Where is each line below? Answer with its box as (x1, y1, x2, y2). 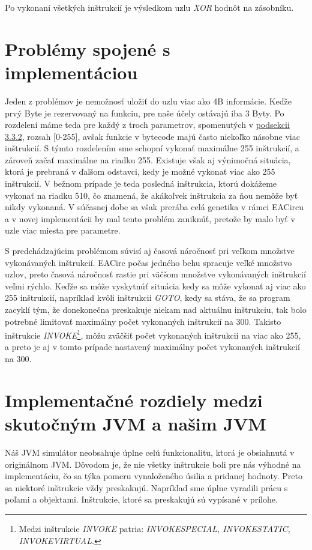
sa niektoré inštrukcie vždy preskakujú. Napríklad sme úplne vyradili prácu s (5, 481, 288, 494)
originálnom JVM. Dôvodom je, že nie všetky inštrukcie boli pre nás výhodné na (5, 458, 301, 470)
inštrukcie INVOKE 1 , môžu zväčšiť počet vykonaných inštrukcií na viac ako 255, (5, 327, 301, 341)
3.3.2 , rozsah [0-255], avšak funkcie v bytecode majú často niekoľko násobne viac (5, 130, 300, 142)
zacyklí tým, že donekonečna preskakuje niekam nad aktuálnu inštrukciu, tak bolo (5, 303, 307, 315)
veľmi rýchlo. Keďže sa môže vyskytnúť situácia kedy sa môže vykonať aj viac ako (5, 279, 306, 292)
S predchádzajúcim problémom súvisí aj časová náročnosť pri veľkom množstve (5, 244, 295, 257)
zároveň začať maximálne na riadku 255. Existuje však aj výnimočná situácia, (5, 153, 291, 166)
